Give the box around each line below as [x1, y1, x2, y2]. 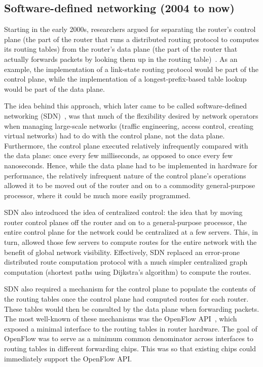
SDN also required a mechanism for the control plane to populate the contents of [4, 283, 256, 294]
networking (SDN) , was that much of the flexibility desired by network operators [4, 110, 258, 121]
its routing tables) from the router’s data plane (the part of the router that [4, 44, 238, 54]
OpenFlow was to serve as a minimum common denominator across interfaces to [4, 333, 253, 344]
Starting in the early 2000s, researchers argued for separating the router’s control [4, 24, 256, 34]
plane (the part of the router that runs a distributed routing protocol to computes [4, 33, 259, 44]
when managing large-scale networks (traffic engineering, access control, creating [4, 120, 254, 131]
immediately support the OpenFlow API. [4, 353, 132, 363]
